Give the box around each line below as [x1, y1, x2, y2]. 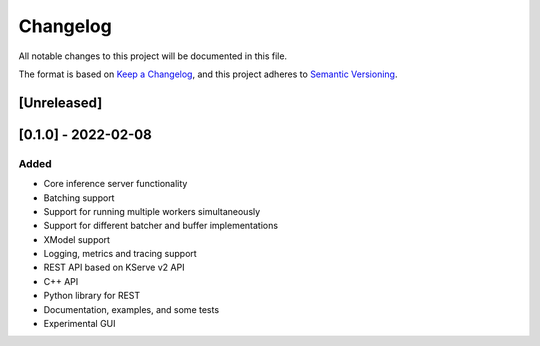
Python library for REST [43, 290, 141, 302]
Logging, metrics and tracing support [43, 248, 197, 260]
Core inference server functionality [43, 178, 188, 190]
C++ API [43, 275, 79, 287]
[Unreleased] [18, 94, 103, 111]
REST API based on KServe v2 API [43, 261, 185, 274]
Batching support [43, 191, 115, 204]
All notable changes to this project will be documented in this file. [18, 50, 288, 62]
